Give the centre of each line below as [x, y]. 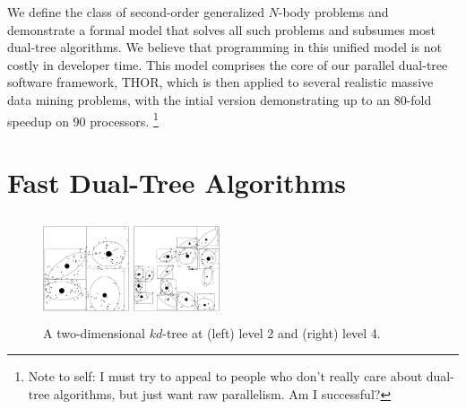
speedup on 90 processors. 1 [83, 119]
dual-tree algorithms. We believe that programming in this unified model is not [224, 47]
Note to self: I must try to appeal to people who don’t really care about [225, 376]
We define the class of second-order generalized [136, 12]
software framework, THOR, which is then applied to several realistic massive [220, 82]
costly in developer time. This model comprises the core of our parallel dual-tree [228, 64]
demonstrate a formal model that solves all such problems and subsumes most [221, 29]
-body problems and [333, 12]
